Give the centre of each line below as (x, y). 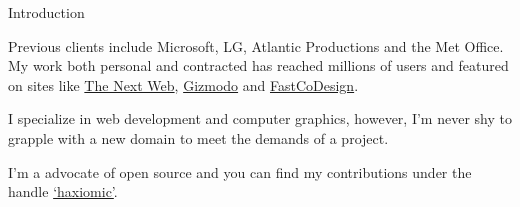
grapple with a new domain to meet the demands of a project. (198, 137)
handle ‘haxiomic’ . (63, 191)
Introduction (46, 12)
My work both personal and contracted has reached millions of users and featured (258, 65)
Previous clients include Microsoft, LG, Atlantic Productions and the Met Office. (256, 45)
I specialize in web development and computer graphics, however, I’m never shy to (260, 118)
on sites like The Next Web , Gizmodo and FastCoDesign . (183, 84)
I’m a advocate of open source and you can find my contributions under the (240, 171)
